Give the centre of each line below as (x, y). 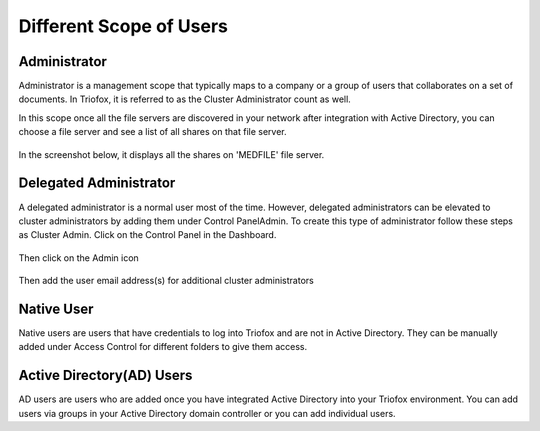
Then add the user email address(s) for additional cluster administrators (166, 281)
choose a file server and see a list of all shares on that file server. (152, 132)
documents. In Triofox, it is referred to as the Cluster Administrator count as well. (185, 99)
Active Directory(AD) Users (105, 375)
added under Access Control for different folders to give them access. (163, 347)
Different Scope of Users (123, 26)
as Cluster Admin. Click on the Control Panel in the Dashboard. (147, 235)
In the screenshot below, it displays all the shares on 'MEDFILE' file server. (171, 154)
